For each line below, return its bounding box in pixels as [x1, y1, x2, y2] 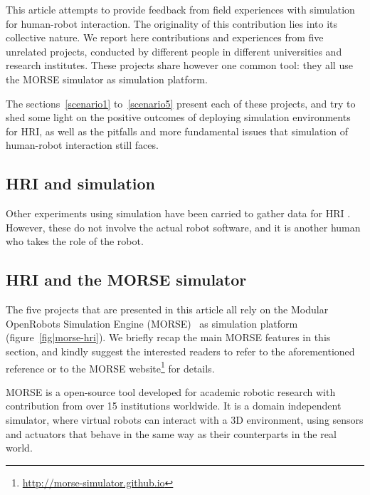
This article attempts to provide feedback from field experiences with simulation [6, 2, 355, 16]
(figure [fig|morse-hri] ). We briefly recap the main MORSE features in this [6, 330, 331, 345]
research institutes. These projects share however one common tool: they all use [6, 58, 353, 73]
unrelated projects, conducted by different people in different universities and [6, 43, 342, 58]
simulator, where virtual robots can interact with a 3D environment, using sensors [6, 412, 364, 427]
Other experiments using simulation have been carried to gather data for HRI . [6, 206, 351, 221]
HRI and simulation [6, 172, 155, 194]
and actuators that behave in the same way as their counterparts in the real [6, 426, 337, 441]
